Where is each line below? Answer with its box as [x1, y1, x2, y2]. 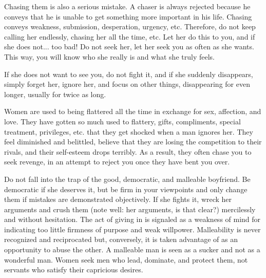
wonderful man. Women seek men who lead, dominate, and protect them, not [4, 254, 248, 265]
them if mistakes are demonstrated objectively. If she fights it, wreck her [4, 194, 232, 205]
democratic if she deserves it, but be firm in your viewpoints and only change [4, 183, 248, 194]
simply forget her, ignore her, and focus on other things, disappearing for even [4, 79, 250, 89]
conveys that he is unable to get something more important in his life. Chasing [4, 11, 252, 22]
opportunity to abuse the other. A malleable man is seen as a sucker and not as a [4, 244, 260, 255]
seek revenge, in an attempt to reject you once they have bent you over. [4, 156, 230, 167]
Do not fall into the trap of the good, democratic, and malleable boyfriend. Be [4, 173, 251, 184]
